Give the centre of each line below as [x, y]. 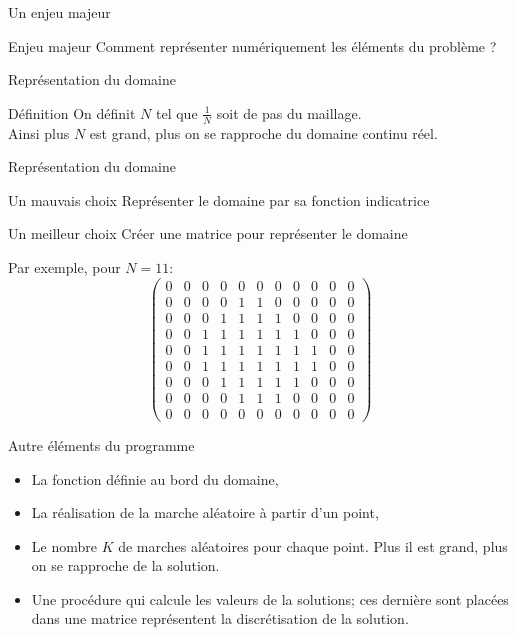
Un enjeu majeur [59, 12]
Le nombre [64, 545]
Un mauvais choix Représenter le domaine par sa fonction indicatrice [219, 199]
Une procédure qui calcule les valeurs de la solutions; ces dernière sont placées [270, 598]
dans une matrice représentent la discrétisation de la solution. [220, 618]
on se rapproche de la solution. [125, 565]
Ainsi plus [39, 132]
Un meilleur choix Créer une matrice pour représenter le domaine [208, 233]
